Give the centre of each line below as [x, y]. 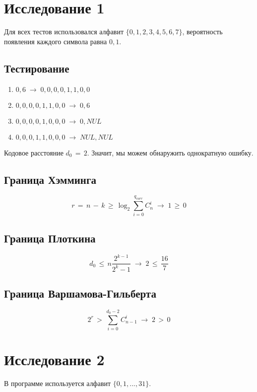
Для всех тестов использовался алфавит [64, 32]
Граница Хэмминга [50, 179]
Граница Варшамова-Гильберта [80, 293]
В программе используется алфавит [58, 383]
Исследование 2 [54, 359]
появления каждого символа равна [56, 41]
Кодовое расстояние [34, 152]
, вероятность [202, 32]
